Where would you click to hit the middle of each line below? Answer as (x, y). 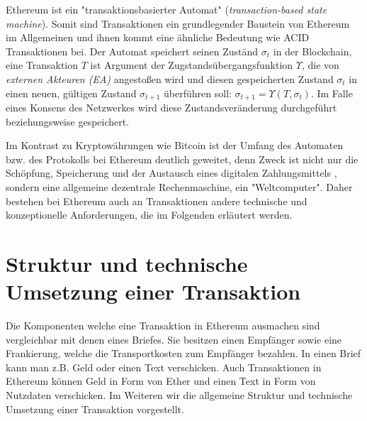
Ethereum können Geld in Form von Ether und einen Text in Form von (161, 381)
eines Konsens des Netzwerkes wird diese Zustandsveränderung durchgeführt (171, 108)
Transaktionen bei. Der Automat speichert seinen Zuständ (132, 51)
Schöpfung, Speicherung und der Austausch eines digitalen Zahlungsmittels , (171, 173)
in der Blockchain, (312, 51)
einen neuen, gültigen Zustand (71, 93)
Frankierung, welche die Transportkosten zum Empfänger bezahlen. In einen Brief (183, 353)
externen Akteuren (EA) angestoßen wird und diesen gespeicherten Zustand (170, 78)
